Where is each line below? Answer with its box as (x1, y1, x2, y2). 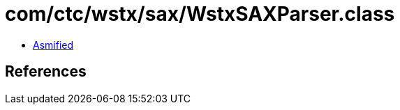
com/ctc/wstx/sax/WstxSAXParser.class (5, 2, 395, 26)
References (5, 63, 87, 81)
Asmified (33, 38, 74, 51)
